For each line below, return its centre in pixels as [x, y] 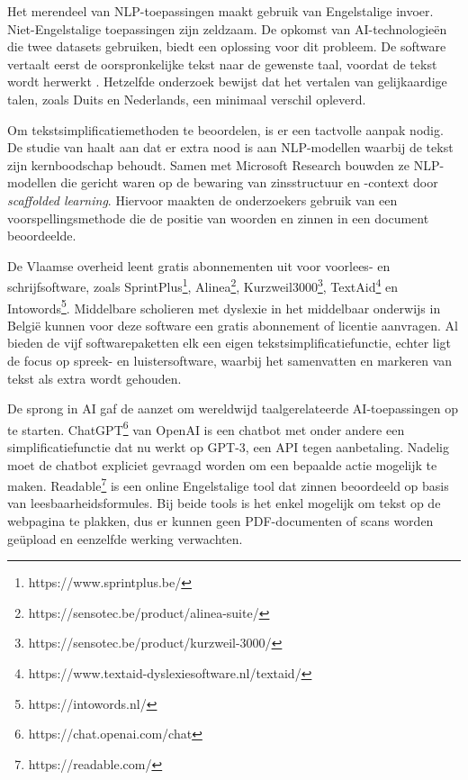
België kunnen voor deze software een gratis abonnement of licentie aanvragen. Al [233, 325]
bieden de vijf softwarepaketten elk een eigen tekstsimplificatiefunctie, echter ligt [229, 343]
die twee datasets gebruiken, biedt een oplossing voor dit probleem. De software [227, 46]
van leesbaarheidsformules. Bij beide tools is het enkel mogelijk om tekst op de [224, 503]
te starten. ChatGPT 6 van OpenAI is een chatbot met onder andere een [206, 428]
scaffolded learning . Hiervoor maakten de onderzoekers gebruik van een [202, 200]
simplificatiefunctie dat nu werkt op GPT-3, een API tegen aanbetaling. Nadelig [229, 447]
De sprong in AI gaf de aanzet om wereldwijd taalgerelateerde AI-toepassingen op [233, 408]
